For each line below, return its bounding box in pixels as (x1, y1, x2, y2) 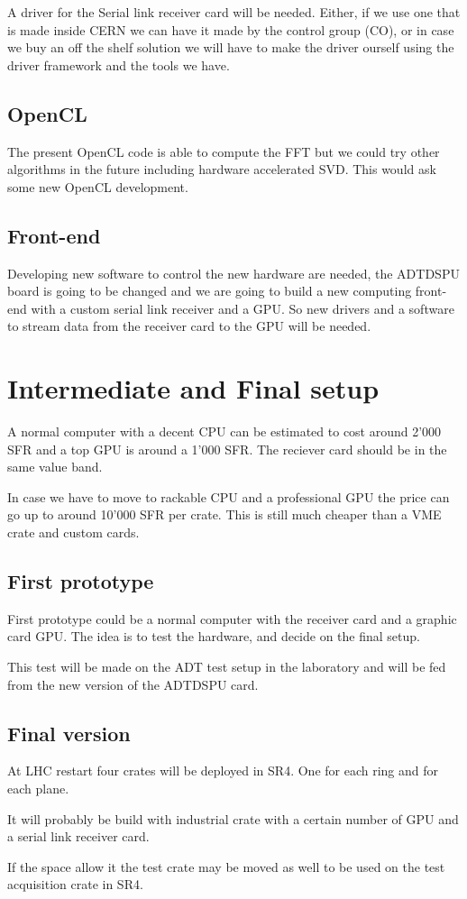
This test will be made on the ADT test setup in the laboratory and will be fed (7, 657, 446, 676)
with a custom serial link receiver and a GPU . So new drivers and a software (31, 298, 454, 317)
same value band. (7, 457, 103, 476)
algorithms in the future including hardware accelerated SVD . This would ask (7, 160, 436, 179)
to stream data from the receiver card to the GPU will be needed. (7, 316, 371, 335)
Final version (7, 719, 131, 747)
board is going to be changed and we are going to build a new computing (7, 281, 412, 300)
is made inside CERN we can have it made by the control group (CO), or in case (7, 20, 454, 39)
